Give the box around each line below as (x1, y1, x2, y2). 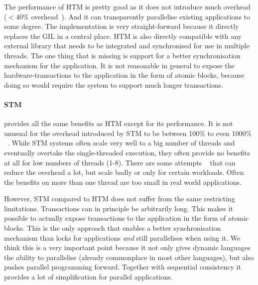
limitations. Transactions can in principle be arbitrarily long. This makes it (4, 203, 233, 213)
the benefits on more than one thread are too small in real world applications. (4, 176, 242, 187)
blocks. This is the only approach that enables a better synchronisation (4, 223, 221, 233)
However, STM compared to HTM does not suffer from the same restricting (4, 193, 235, 204)
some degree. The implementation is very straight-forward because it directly (4, 21, 239, 31)
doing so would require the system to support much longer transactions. (4, 79, 224, 90)
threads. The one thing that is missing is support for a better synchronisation (4, 50, 241, 60)
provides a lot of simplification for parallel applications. (4, 272, 173, 282)
